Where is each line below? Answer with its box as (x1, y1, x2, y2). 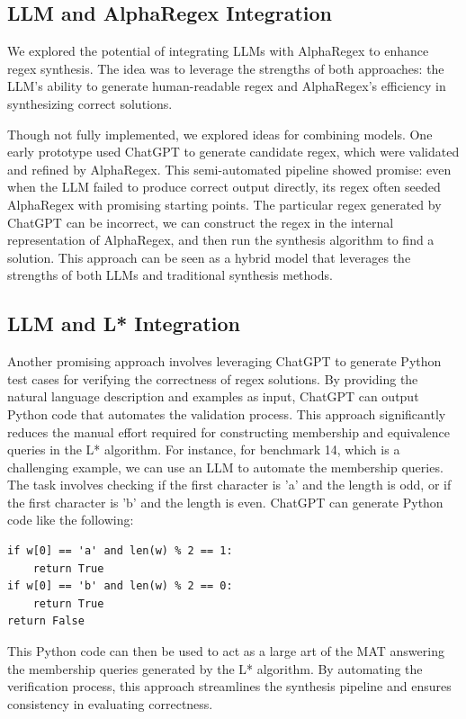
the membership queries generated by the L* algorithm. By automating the (7, 659, 423, 678)
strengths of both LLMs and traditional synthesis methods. (7, 265, 333, 284)
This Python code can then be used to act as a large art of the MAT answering (7, 642, 444, 661)
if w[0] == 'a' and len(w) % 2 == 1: (7, 544, 233, 558)
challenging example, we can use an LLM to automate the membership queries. (7, 457, 444, 476)
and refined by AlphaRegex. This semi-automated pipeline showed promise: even (7, 159, 452, 178)
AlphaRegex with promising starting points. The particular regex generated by (7, 194, 442, 213)
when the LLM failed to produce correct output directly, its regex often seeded (7, 177, 441, 196)
